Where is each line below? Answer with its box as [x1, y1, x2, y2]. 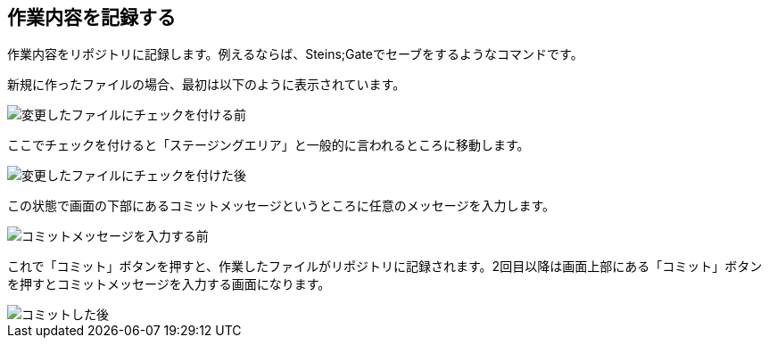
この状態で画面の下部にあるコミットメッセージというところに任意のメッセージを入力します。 [7, 198, 556, 214]
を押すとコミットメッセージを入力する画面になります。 [7, 276, 331, 292]
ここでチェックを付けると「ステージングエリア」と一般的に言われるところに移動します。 [7, 137, 530, 153]
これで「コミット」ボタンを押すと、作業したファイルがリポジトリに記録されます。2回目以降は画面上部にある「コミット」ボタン [7, 259, 763, 275]
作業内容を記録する [7, 6, 176, 29]
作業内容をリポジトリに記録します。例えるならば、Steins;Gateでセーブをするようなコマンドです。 [7, 46, 583, 62]
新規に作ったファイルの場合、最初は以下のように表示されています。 [7, 77, 406, 93]
